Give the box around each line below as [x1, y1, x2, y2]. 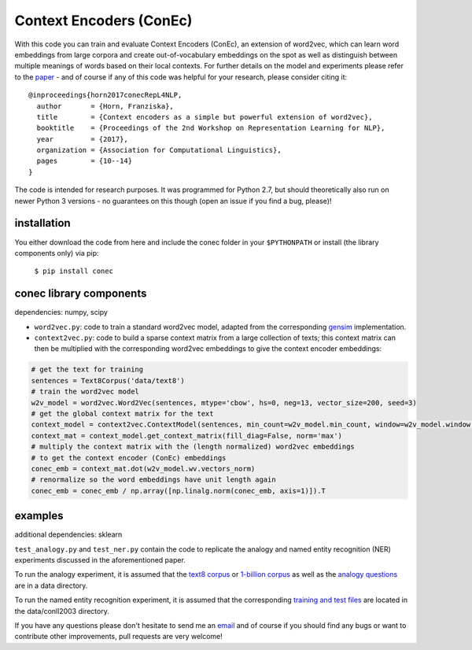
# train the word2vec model [31, 387, 139, 397]
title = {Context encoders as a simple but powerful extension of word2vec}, [36, 113, 373, 121]
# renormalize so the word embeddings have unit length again [31, 475, 276, 484]
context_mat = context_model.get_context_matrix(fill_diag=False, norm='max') [31, 431, 342, 440]
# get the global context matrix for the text [31, 409, 214, 418]
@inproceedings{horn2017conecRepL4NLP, [28, 90, 183, 100]
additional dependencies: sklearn [14, 530, 123, 539]
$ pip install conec [34, 267, 114, 275]
